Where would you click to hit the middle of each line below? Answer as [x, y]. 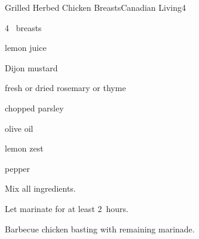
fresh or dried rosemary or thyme [65, 88]
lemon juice [26, 48]
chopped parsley [34, 108]
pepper [18, 168]
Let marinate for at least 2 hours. [67, 208]
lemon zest [24, 148]
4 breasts [23, 27]
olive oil [19, 128]
